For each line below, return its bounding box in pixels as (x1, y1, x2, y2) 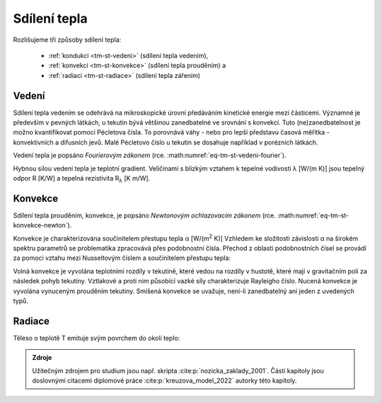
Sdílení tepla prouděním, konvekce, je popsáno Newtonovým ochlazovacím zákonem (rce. (13, 211, 276, 220)
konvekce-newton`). (13, 221, 72, 229)
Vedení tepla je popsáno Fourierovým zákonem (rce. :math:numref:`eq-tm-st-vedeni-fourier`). (13, 151, 286, 159)
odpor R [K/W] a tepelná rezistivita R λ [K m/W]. (13, 174, 151, 184)
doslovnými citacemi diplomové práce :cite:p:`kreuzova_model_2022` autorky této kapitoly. (32, 376, 297, 385)
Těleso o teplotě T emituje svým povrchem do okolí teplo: (13, 334, 180, 342)
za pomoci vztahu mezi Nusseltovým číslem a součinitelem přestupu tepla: (13, 254, 231, 262)
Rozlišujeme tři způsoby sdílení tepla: (13, 35, 122, 44)
